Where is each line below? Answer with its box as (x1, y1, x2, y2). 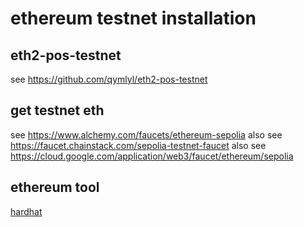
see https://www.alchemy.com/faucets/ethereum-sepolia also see (10, 128, 283, 141)
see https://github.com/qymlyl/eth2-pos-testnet (10, 73, 208, 85)
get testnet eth (10, 102, 105, 119)
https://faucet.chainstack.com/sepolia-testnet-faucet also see (10, 139, 267, 151)
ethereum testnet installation (10, 7, 257, 30)
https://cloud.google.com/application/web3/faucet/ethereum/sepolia (10, 150, 294, 162)
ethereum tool (10, 179, 100, 196)
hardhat (10, 205, 43, 217)
